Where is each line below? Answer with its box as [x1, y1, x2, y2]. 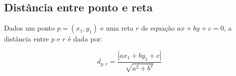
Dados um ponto [4, 23, 55, 33]
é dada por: [68, 34, 103, 44]
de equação [141, 23, 175, 33]
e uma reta [100, 23, 133, 33]
